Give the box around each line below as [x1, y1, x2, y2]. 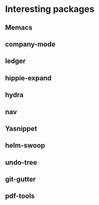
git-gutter [5, 175, 36, 184]
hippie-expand [5, 73, 52, 82]
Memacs [5, 23, 33, 32]
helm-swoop [5, 141, 46, 150]
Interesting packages [5, 3, 95, 15]
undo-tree [5, 158, 37, 167]
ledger [5, 57, 26, 66]
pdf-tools [5, 192, 35, 201]
